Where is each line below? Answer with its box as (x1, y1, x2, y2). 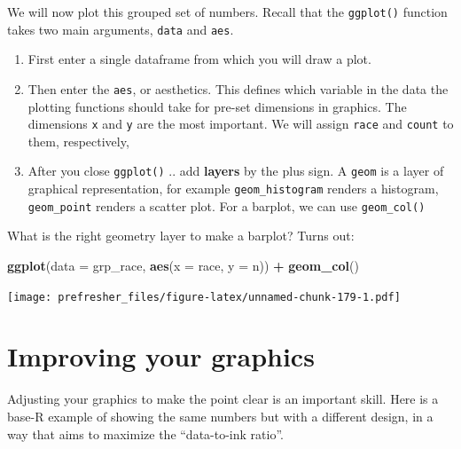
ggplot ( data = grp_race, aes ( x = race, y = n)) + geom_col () (7, 256, 359, 274)
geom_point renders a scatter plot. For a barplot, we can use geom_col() (27, 196, 426, 215)
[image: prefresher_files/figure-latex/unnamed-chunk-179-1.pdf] (7, 290, 401, 303)
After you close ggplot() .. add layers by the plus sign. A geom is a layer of (27, 161, 444, 180)
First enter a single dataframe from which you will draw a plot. (27, 50, 371, 68)
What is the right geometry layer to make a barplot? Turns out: (7, 226, 355, 245)
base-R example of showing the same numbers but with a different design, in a (7, 406, 434, 425)
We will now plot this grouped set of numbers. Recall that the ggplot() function (7, 3, 448, 20)
